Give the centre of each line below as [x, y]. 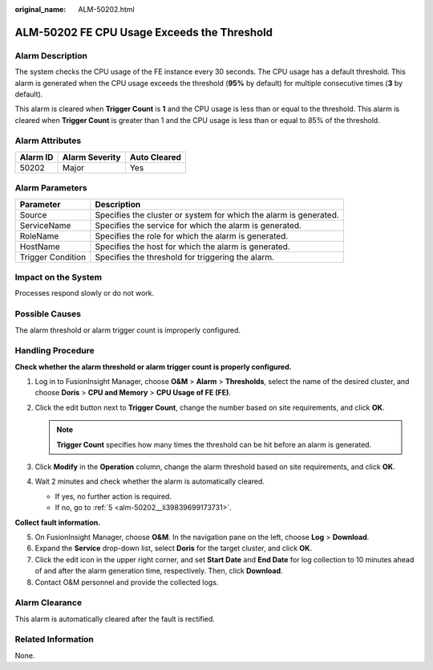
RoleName [39, 235]
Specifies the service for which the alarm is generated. [198, 225]
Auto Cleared [156, 157]
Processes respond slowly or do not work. [85, 293]
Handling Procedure [55, 351]
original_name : [40, 9]
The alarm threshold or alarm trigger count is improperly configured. [127, 330]
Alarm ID [36, 157]
